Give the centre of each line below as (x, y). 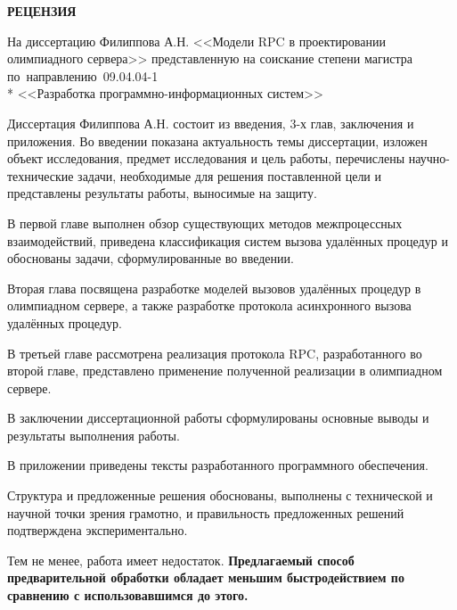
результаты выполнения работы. (94, 435)
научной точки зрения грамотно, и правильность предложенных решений (206, 512)
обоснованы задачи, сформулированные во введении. (151, 258)
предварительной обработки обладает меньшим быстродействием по (206, 577)
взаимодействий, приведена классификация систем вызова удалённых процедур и (228, 240)
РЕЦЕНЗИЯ (42, 11)
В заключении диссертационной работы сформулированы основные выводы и (218, 418)
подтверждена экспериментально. (98, 530)
